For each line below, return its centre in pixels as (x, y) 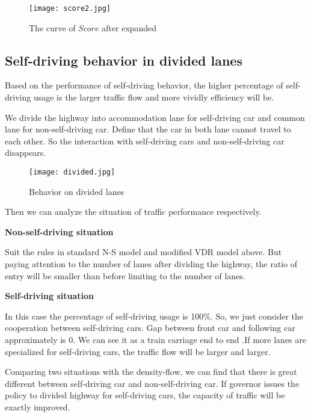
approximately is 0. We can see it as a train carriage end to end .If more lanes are (155, 340)
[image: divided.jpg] (72, 172)
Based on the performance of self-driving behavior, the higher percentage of (144, 85)
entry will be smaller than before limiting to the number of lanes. (125, 275)
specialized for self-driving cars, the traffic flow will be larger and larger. (138, 351)
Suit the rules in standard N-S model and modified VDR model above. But (143, 252)
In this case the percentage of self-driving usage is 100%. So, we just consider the (154, 316)
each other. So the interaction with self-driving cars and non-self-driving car (145, 141)
